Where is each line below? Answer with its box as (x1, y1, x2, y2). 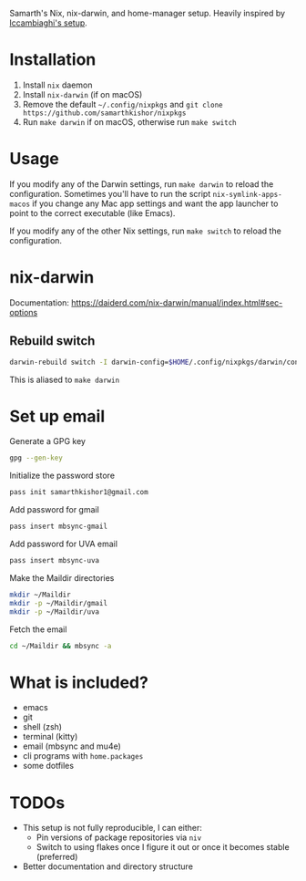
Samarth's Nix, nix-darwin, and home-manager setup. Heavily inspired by (9, 8, 285, 18)
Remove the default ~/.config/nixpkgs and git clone (22, 98, 223, 109)
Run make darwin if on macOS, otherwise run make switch (22, 116, 237, 127)
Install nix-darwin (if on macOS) (22, 88, 143, 99)
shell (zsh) (22, 721, 62, 732)
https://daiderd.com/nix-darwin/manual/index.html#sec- (71, 296, 283, 308)
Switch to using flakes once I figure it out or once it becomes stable (36, 842, 290, 853)
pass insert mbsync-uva (9, 556, 100, 565)
